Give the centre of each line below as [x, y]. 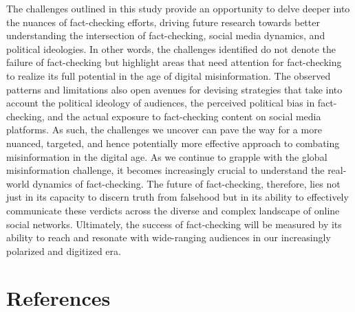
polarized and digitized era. [64, 250]
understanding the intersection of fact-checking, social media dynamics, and [166, 35]
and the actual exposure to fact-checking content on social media [184, 116]
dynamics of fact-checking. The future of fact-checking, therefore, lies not [186, 183]
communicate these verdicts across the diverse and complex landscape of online [173, 210]
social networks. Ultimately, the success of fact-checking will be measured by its [174, 224]
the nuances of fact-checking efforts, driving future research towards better [163, 22]
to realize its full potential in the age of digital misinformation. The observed [169, 75]
